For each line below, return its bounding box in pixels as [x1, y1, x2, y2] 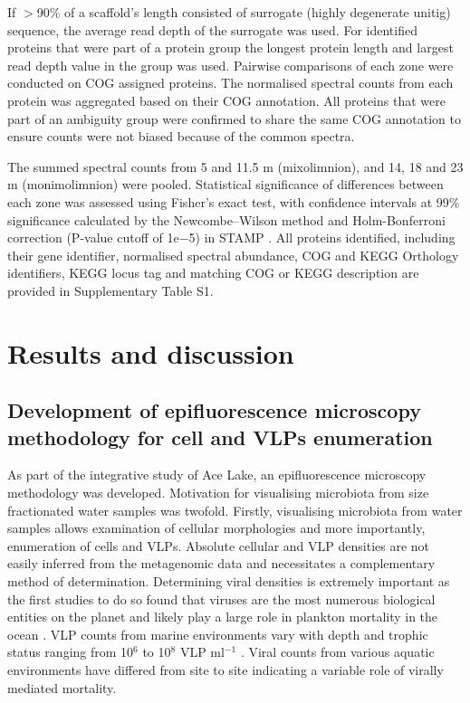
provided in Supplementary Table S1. [7, 280, 214, 299]
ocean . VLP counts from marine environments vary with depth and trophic [7, 624, 428, 643]
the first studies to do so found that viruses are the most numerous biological [7, 589, 436, 608]
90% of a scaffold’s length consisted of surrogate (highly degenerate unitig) [36, 3, 451, 21]
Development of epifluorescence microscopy [7, 396, 421, 424]
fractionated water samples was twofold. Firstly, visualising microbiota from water [7, 500, 463, 519]
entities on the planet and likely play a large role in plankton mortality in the [7, 607, 438, 626]
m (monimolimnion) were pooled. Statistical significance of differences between [7, 175, 444, 194]
